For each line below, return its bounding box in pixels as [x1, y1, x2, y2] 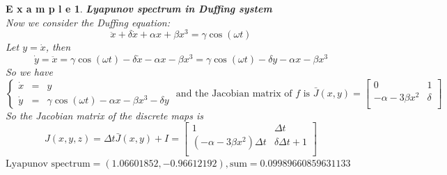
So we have [6, 64, 53, 78]
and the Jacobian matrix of [175, 88, 292, 99]
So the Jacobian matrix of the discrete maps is [6, 108, 204, 122]
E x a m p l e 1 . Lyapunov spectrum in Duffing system [6, 1, 272, 15]
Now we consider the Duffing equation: [6, 15, 171, 29]
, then [45, 40, 71, 54]
